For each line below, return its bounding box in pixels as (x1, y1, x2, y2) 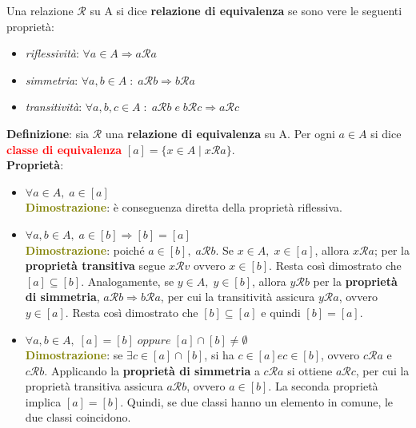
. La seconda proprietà (268, 378, 378, 394)
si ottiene (287, 362, 333, 378)
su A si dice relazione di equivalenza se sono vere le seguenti (90, 2, 402, 18)
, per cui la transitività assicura (160, 288, 315, 305)
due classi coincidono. (25, 409, 131, 426)
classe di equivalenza (6, 141, 122, 157)
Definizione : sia (6, 125, 90, 141)
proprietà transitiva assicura (25, 378, 163, 394)
